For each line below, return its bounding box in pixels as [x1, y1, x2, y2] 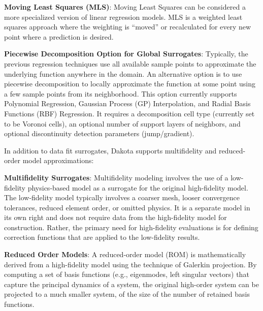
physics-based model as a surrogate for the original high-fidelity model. [27, 182, 248, 193]
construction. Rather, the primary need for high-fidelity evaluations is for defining [4, 222, 258, 232]
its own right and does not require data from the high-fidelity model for [4, 212, 227, 223]
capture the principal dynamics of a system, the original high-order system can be [4, 278, 259, 289]
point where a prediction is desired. [4, 31, 114, 42]
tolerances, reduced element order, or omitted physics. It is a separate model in [4, 202, 250, 212]
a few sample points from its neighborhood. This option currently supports [4, 88, 237, 99]
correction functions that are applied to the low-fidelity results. [4, 232, 200, 242]
